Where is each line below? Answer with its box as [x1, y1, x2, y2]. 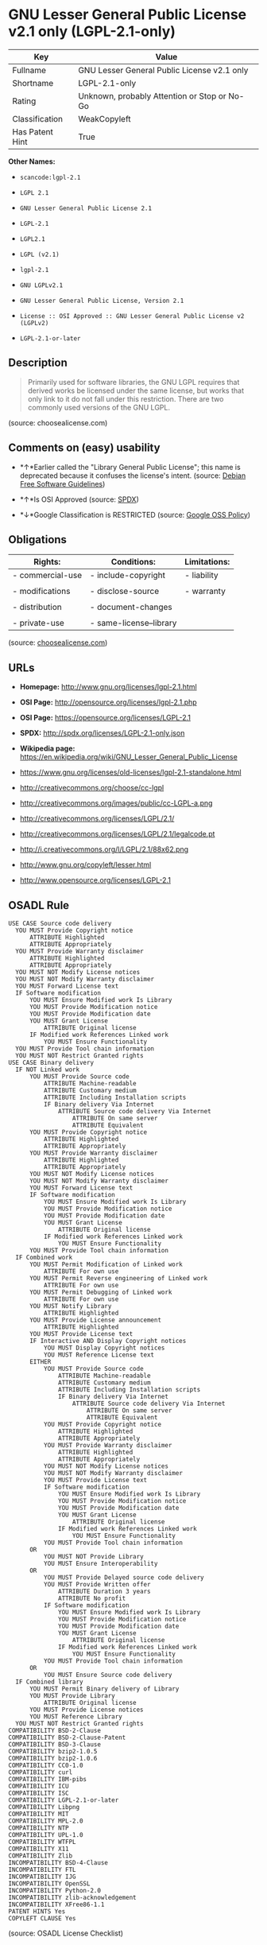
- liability [184, 570, 219, 581]
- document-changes [90, 602, 172, 613]
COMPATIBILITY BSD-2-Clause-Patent [8, 1733, 126, 1741]
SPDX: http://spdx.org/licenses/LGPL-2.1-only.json [19, 728, 185, 738]
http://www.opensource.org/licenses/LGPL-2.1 [19, 875, 171, 885]
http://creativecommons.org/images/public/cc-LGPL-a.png [19, 798, 213, 808]
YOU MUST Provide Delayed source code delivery [43, 1574, 204, 1582]
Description [8, 356, 68, 370]
